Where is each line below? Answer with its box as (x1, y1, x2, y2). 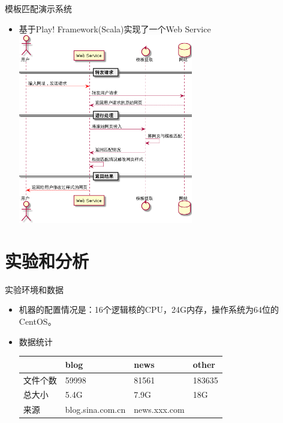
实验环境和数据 (5, 283, 64, 295)
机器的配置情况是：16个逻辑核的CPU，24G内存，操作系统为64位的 (19, 303, 279, 316)
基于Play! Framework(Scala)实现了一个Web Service (19, 22, 211, 35)
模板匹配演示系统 (5, 2, 72, 14)
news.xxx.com (134, 403, 185, 416)
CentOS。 (19, 315, 56, 327)
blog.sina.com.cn (65, 403, 126, 416)
